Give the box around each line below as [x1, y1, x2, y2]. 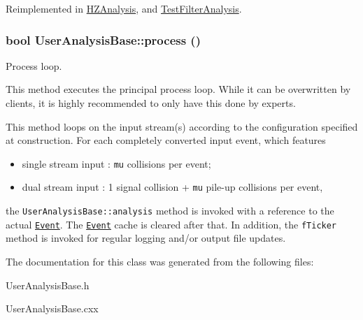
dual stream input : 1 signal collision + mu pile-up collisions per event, [22, 180, 323, 194]
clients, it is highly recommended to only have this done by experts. [6, 96, 296, 110]
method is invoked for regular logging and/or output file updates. [6, 231, 286, 245]
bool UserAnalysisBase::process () [6, 31, 201, 48]
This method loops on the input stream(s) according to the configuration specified [6, 119, 358, 133]
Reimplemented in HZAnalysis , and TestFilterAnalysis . [6, 1, 242, 15]
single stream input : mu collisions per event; [22, 156, 211, 170]
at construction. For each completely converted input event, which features [6, 133, 326, 147]
